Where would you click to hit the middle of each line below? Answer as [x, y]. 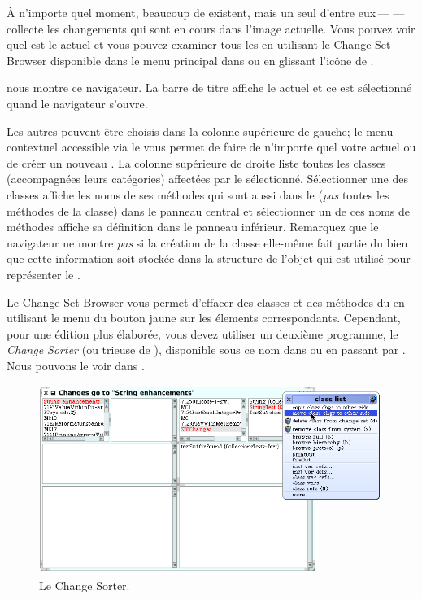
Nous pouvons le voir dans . [76, 365]
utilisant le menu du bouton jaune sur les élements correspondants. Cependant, [204, 318]
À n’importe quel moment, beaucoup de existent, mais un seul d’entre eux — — [206, 12]
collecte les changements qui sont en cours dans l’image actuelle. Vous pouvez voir [211, 28]
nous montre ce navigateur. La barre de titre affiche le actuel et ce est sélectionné [209, 87]
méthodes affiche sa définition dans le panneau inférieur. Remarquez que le [193, 227]
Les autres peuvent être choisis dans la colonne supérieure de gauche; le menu [200, 131]
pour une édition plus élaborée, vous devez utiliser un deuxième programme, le [202, 333]
